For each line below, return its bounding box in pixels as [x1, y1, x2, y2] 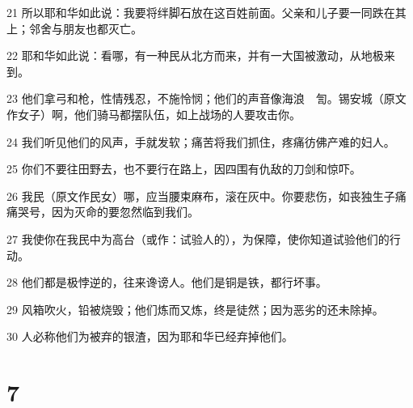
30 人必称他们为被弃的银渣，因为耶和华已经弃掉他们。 [6, 328, 293, 345]
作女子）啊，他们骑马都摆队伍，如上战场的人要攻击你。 [6, 105, 301, 122]
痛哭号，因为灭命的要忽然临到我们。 [6, 203, 199, 220]
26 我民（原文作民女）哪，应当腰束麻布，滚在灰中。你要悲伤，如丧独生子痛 [6, 187, 407, 204]
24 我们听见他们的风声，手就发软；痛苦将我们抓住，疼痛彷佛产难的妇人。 [6, 133, 395, 150]
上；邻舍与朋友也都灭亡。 [6, 19, 142, 36]
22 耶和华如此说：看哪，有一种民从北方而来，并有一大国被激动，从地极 [6, 47, 384, 64]
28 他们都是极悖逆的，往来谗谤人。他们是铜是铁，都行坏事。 [6, 274, 327, 291]
